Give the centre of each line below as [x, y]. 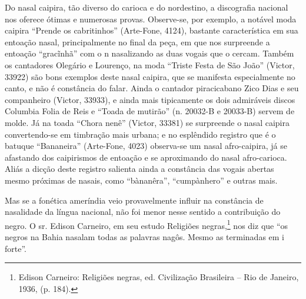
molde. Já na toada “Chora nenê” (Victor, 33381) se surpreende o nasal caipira [147, 122]
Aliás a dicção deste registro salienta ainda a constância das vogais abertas [139, 169]
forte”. [16, 248]
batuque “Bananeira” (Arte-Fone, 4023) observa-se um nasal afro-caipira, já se [146, 146]
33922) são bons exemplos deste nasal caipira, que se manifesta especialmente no [150, 76]
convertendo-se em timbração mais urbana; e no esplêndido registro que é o [140, 134]
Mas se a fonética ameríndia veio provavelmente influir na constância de [134, 200]
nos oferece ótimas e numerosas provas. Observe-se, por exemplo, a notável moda [151, 19]
